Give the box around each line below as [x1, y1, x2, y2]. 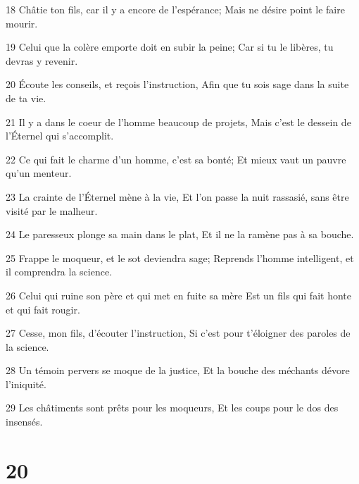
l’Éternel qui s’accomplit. [6, 128, 114, 143]
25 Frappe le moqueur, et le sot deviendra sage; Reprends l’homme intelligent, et [6, 250, 354, 265]
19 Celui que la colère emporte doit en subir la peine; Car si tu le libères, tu [6, 39, 334, 54]
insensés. [6, 414, 43, 429]
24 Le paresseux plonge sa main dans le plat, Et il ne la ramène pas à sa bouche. [6, 227, 354, 242]
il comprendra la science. [6, 264, 113, 279]
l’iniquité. [6, 376, 46, 391]
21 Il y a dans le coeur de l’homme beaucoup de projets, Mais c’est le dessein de [6, 114, 351, 129]
